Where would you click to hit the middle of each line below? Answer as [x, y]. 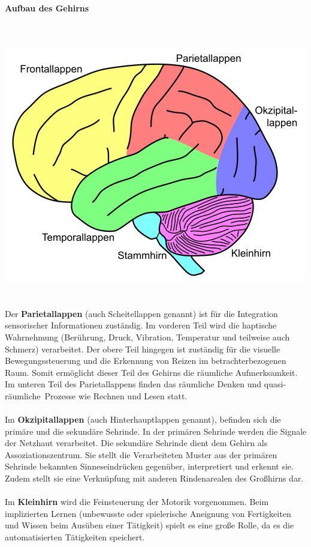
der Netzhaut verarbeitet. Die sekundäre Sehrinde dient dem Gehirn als [136, 443]
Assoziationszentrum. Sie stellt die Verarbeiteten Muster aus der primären [141, 454]
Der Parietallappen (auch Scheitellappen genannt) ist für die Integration [141, 313]
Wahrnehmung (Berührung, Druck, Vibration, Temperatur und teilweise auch [147, 337]
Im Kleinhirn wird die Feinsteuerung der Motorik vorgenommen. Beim [137, 502]
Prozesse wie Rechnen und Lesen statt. [116, 395]
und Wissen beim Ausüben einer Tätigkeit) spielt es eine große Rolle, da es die [150, 525]
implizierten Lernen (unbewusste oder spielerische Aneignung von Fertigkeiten [148, 513]
